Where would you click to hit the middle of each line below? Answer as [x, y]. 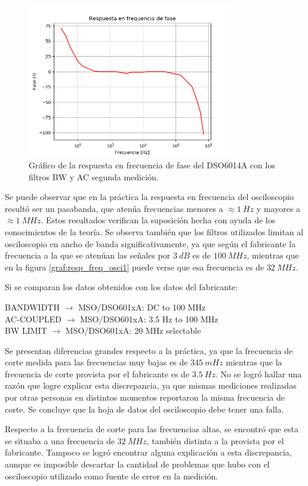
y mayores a [278, 208]
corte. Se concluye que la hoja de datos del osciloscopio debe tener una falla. [144, 409]
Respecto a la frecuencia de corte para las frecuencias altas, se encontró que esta [152, 429]
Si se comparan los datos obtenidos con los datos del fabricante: [121, 287]
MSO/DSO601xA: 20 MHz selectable [133, 330]
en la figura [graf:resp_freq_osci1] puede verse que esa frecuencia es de [135, 267]
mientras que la [254, 362]
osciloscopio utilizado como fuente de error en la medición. [112, 476]
